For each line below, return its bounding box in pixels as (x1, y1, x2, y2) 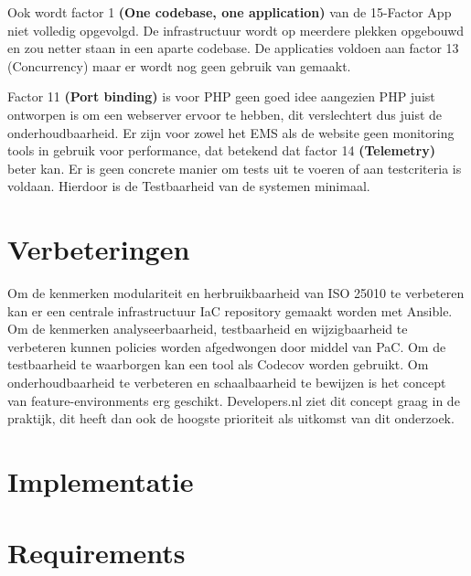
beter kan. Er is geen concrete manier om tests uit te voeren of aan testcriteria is (7, 158, 462, 177)
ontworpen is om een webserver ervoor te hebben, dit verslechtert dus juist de (7, 104, 443, 123)
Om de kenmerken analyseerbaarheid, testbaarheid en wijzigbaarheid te (7, 319, 408, 338)
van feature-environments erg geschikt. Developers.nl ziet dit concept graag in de (7, 390, 460, 410)
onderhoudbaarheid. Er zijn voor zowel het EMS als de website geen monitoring (7, 123, 455, 142)
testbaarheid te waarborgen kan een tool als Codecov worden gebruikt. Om (7, 355, 429, 374)
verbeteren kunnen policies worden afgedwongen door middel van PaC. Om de (7, 336, 446, 356)
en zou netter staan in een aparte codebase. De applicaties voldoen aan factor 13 (7, 38, 459, 58)
